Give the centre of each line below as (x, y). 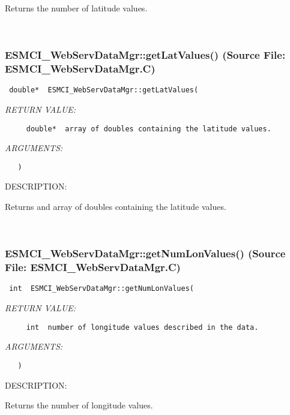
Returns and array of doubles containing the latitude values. (116, 207)
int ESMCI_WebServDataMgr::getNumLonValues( (101, 289)
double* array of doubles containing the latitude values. (149, 129)
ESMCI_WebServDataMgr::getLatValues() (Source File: (145, 55)
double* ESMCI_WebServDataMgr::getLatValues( (104, 90)
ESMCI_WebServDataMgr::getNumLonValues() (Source (145, 253)
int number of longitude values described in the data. (142, 327)
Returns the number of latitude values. (76, 8)
